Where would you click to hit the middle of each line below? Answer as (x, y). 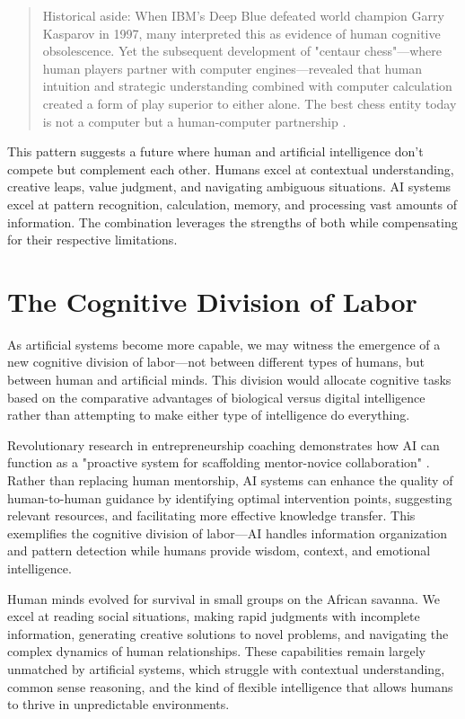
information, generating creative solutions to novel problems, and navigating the (228, 633)
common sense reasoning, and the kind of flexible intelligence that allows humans (230, 686)
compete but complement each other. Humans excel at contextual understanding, (231, 169)
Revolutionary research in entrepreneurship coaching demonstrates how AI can (224, 444)
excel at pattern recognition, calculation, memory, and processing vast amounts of (232, 204)
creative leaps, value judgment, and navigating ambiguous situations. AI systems (229, 186)
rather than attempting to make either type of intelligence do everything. (209, 415)
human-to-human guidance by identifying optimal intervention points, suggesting (230, 497)
